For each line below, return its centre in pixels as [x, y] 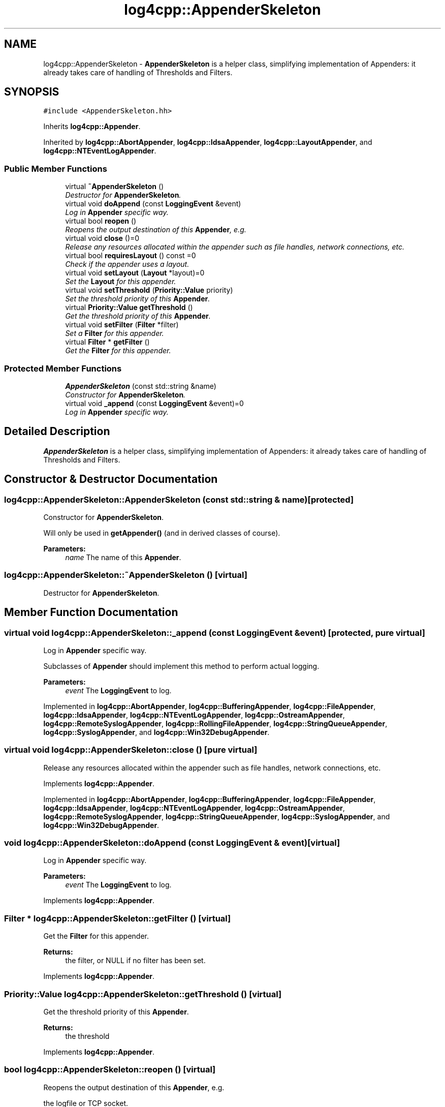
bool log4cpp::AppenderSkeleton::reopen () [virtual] [110, 1070]
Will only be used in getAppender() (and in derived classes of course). [162, 533]
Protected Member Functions [63, 368]
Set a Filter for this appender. [115, 333]
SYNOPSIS [32, 92]
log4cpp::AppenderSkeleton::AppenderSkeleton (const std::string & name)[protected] [179, 499]
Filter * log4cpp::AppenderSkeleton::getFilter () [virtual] [118, 918]
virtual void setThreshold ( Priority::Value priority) [149, 290]
